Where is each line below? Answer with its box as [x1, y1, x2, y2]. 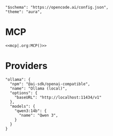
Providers [5, 60, 48, 72]
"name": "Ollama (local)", [10, 86, 67, 91]
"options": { [10, 90, 38, 96]
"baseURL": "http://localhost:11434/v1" [14, 95, 102, 100]
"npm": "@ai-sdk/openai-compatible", [10, 81, 91, 86]
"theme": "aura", [5, 9, 42, 14]
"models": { [10, 104, 36, 109]
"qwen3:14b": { [14, 108, 47, 114]
